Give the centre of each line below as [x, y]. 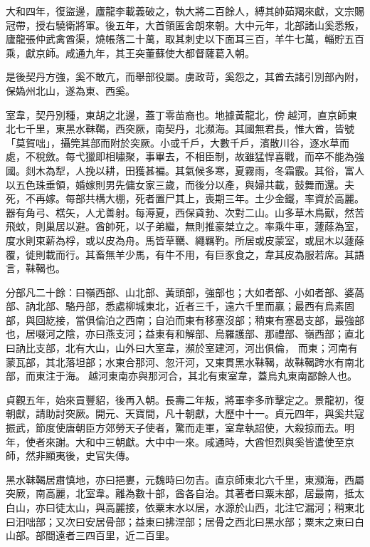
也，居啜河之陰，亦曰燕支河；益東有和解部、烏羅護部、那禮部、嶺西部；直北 [185, 334]
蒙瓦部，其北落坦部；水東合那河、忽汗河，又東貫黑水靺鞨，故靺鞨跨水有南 [180, 361]
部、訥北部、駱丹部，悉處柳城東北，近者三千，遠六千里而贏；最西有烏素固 [180, 306]
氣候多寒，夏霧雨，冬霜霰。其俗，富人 [274, 170]
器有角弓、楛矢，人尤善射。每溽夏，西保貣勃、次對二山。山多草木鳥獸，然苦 [185, 212]
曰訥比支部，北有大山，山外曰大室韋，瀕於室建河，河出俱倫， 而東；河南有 [182, 348]
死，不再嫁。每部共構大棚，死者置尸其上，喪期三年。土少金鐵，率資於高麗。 [185, 198]
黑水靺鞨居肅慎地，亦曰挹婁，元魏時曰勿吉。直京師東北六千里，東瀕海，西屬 [185, 479]
